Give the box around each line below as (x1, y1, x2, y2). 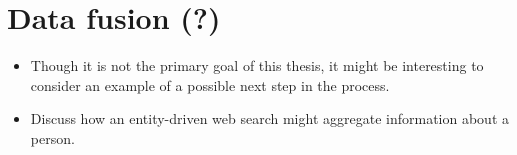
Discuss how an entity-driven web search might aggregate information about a (30, 108, 509, 129)
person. (30, 127, 75, 148)
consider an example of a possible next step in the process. (30, 74, 390, 95)
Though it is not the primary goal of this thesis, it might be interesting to (30, 55, 484, 76)
